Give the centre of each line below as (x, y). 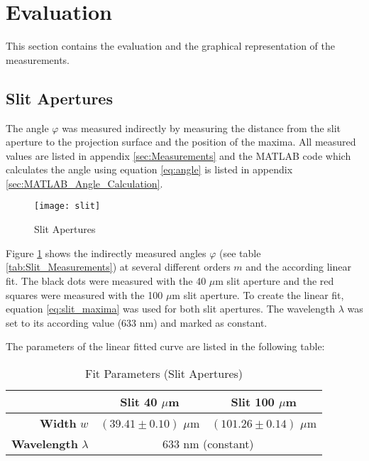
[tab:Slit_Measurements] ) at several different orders (118, 267)
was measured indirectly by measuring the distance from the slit (202, 128)
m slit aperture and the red (275, 280)
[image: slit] (67, 206)
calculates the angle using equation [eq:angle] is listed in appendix (149, 169)
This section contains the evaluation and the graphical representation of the (170, 46)
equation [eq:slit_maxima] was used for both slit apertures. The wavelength (171, 309)
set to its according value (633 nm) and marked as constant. (137, 322)
